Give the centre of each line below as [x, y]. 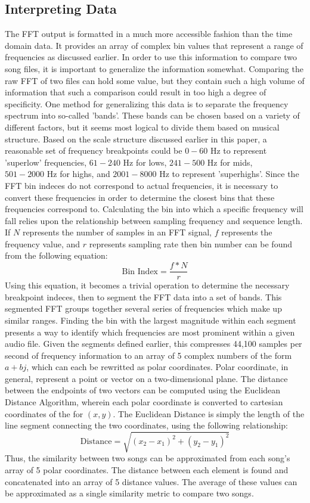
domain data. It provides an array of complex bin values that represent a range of [154, 45]
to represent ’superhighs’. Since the [235, 174]
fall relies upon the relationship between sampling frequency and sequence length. [154, 220]
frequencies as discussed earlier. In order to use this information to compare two [151, 57]
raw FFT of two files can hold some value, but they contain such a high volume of [155, 80]
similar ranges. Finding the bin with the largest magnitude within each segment [151, 320]
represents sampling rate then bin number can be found [191, 243]
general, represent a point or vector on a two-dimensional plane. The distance [146, 378]
